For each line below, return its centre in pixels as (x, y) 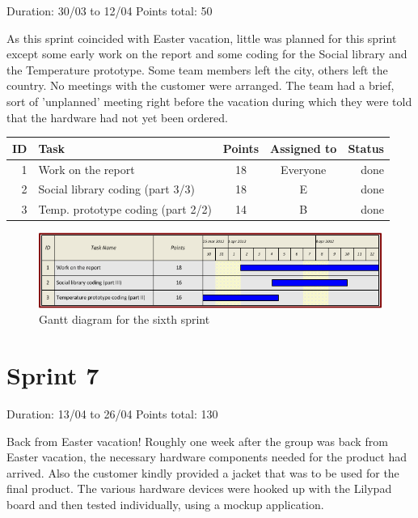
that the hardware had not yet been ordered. (117, 117)
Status (366, 148)
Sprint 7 (53, 375)
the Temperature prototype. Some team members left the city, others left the (197, 69)
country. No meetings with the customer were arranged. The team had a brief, (201, 85)
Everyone (304, 169)
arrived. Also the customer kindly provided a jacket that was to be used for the (203, 472)
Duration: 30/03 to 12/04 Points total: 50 (110, 11)
